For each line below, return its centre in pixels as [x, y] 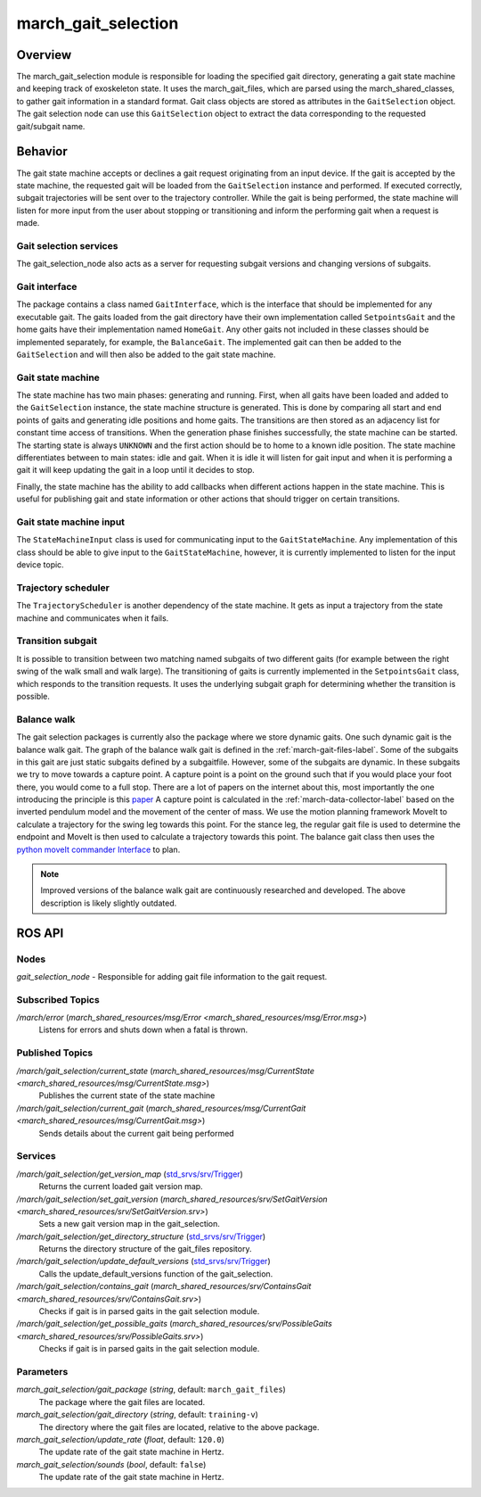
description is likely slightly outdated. [109, 903]
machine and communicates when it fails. [93, 618]
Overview [44, 55]
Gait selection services [67, 245]
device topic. [40, 565]
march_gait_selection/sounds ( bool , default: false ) [111, 1464]
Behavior [42, 152]
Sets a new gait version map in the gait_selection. [129, 1224]
